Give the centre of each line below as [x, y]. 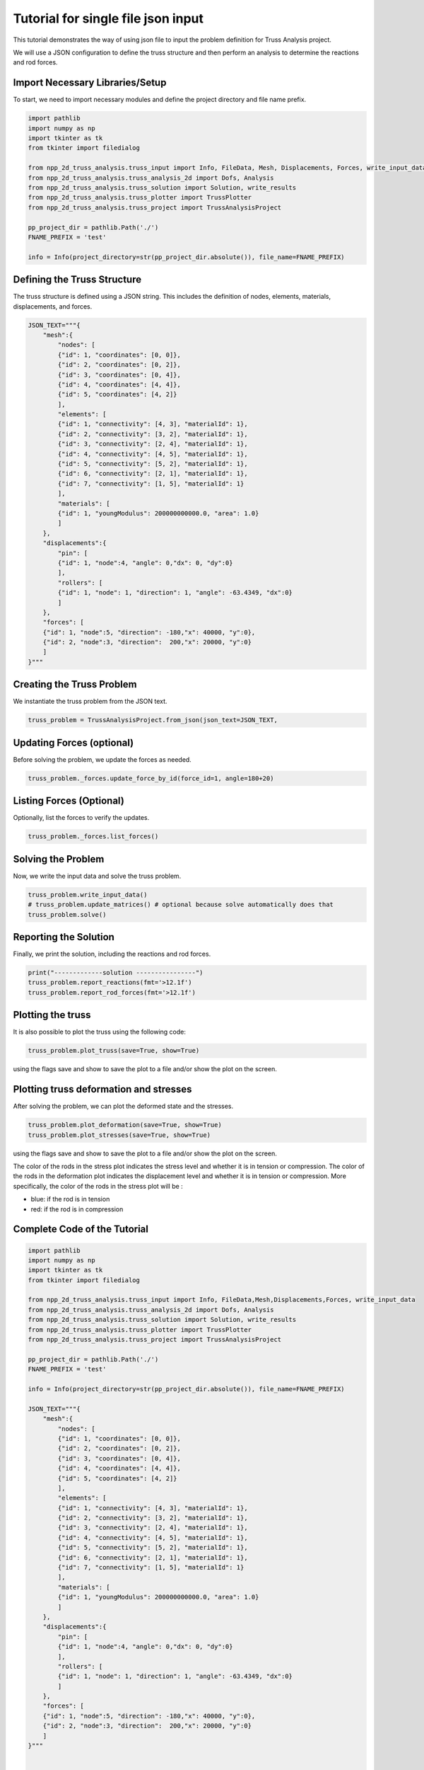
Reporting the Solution [64, 937]
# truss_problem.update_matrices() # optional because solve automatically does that [181, 905]
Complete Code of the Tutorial [81, 1229]
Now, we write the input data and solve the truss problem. [97, 876]
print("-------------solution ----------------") [116, 973]
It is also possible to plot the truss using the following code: [100, 1032]
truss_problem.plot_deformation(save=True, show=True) [125, 1125]
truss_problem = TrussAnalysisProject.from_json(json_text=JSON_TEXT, [153, 720]
